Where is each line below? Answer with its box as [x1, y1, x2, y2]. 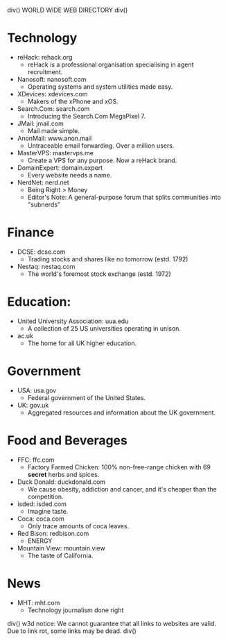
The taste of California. [27, 551, 94, 559]
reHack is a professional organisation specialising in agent [27, 60, 194, 69]
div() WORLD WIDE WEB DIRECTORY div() [7, 6, 128, 14]
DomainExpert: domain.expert [17, 163, 103, 172]
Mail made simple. [27, 126, 80, 135]
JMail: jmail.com [17, 119, 64, 128]
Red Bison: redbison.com [17, 529, 89, 537]
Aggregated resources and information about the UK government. [27, 408, 216, 417]
